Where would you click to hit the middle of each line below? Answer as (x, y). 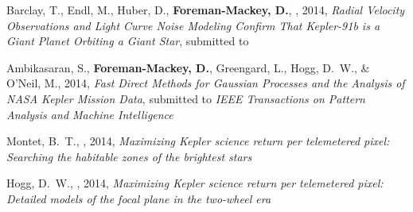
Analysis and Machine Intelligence (90, 114)
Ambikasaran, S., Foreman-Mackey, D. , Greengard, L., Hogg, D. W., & (188, 67)
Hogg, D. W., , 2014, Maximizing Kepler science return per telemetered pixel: (195, 183)
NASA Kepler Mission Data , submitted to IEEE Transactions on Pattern (186, 98)
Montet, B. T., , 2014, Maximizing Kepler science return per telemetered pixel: (198, 141)
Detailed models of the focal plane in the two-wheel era (139, 198)
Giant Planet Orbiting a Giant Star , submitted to (128, 41)
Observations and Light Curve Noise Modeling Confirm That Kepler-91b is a (193, 25)
